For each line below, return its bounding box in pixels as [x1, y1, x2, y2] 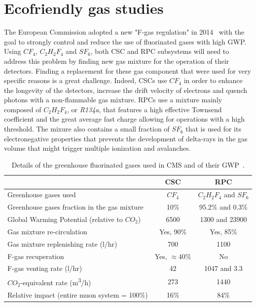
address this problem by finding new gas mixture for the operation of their [4, 55, 229, 66]
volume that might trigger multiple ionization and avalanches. [4, 143, 191, 153]
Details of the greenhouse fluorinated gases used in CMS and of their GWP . [11, 159, 245, 170]
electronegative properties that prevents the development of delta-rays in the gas [4, 133, 248, 143]
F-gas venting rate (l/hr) [7, 263, 82, 273]
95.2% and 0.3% [199, 202, 248, 212]
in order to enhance [183, 75, 243, 86]
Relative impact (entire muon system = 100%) [7, 289, 148, 300]
